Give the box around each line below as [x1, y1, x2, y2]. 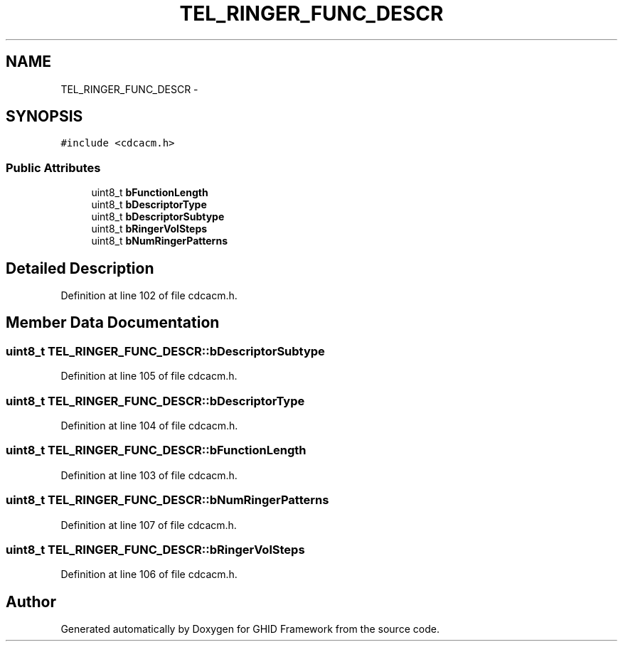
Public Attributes [6, 160, 101, 175]
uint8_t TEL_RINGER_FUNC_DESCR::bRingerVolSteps [6, 542, 305, 557]
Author [6, 592, 56, 611]
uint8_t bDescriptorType [91, 198, 207, 211]
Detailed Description [6, 259, 154, 277]
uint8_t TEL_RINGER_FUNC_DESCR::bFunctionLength [6, 443, 307, 458]
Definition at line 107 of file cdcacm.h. [60, 518, 237, 531]
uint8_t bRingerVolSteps [91, 223, 208, 235]
